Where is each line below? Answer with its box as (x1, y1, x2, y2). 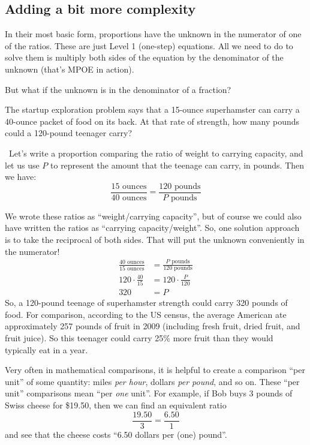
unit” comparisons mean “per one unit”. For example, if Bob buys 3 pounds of (5, 387, 293, 399)
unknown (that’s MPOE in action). (5, 62, 134, 75)
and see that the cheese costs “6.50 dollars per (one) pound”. (5, 428, 227, 440)
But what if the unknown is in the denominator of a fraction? (5, 83, 231, 95)
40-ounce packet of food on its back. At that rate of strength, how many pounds (5, 115, 300, 127)
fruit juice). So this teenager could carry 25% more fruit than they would (5, 332, 273, 344)
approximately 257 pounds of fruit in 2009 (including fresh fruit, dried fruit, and (5, 320, 300, 332)
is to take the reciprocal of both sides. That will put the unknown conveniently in (5, 233, 305, 245)
